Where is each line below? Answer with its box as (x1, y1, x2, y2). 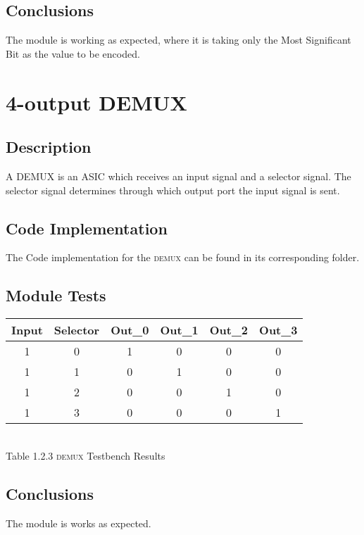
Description (6, 136, 92, 158)
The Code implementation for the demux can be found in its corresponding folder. (6, 250, 360, 265)
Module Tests (6, 284, 106, 306)
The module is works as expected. (6, 515, 151, 530)
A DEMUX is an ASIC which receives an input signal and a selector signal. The (6, 168, 351, 183)
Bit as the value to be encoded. (6, 46, 140, 61)
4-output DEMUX (6, 87, 187, 116)
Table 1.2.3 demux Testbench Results (6, 448, 165, 462)
